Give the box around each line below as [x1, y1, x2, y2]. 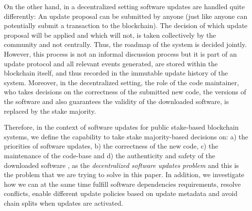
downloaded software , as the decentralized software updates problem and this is [4, 160, 239, 170]
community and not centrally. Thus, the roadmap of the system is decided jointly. [4, 39, 247, 49]
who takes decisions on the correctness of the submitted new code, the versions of [4, 87, 246, 97]
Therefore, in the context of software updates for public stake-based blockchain [4, 122, 239, 132]
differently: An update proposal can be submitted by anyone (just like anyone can [4, 11, 248, 21]
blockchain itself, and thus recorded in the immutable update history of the [4, 68, 228, 78]
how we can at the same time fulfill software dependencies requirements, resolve [4, 179, 241, 189]
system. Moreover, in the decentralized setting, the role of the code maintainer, [4, 77, 239, 87]
